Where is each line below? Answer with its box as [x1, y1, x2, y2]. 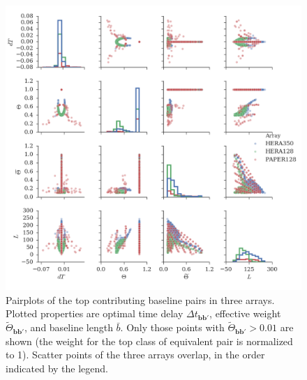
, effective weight [209, 306, 281, 321]
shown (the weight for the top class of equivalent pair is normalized [6, 333, 293, 348]
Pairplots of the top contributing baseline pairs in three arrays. [6, 292, 275, 307]
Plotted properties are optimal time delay [6, 306, 184, 321]
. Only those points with [120, 320, 225, 335]
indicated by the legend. [6, 361, 109, 376]
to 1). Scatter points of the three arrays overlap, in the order [6, 347, 265, 362]
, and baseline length [24, 320, 113, 335]
